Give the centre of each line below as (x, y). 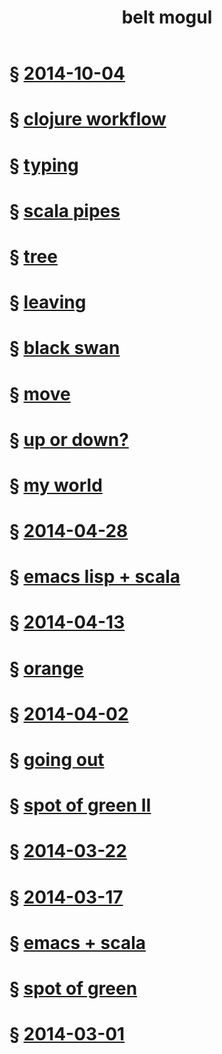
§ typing (44, 165)
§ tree (33, 256)
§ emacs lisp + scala (95, 577)
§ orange (46, 668)
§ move (40, 393)
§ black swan (65, 348)
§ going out (57, 760)
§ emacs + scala (77, 942)
